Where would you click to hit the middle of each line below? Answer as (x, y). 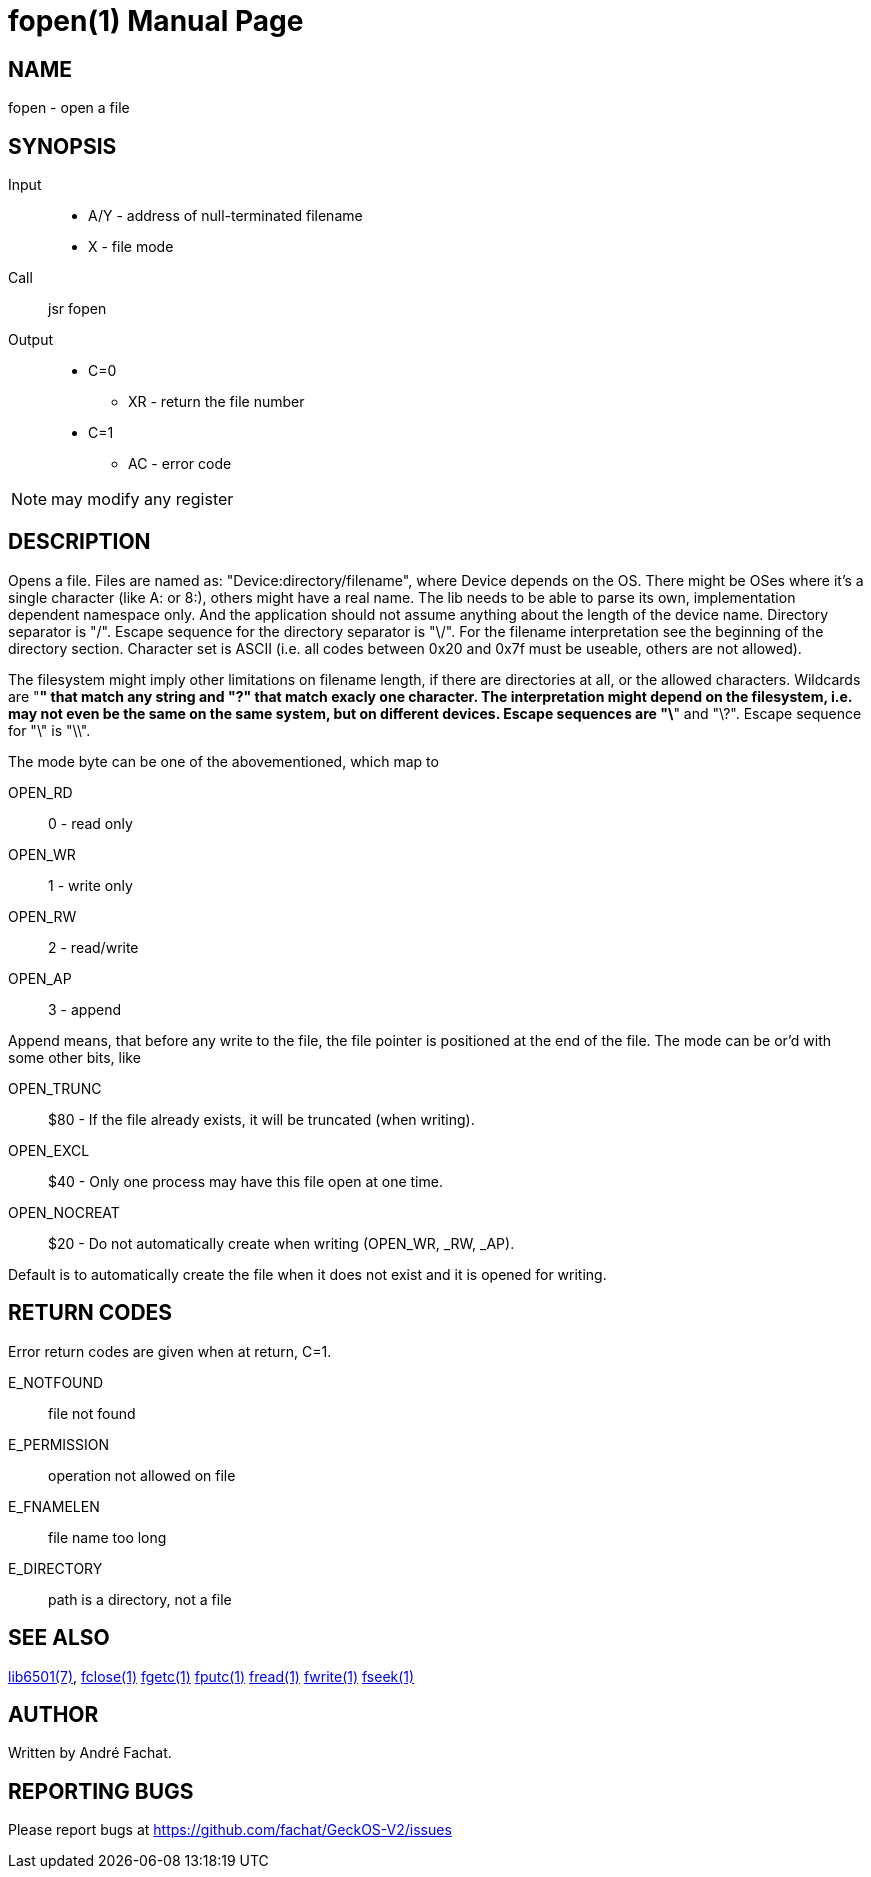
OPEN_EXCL (49, 1150)
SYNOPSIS (62, 146)
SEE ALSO (59, 1638)
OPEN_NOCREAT (64, 1212)
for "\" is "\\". (49, 730)
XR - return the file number (216, 402)
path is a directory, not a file (140, 1599)
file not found (92, 1413)
